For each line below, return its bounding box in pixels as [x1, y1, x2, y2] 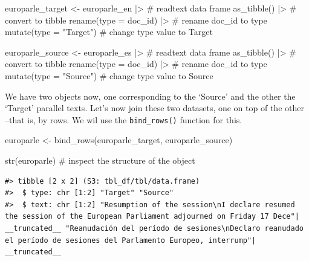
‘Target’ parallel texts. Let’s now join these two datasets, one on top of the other [5, 101, 304, 114]
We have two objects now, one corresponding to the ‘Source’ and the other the [5, 89, 296, 102]
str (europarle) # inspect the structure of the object [5, 154, 195, 166]
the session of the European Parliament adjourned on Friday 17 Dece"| [5, 212, 299, 221]
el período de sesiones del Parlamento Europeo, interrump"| [5, 236, 256, 245]
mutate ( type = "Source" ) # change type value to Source [5, 69, 213, 82]
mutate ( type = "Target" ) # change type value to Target [5, 25, 213, 38]
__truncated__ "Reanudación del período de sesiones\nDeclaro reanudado [5, 224, 304, 233]
